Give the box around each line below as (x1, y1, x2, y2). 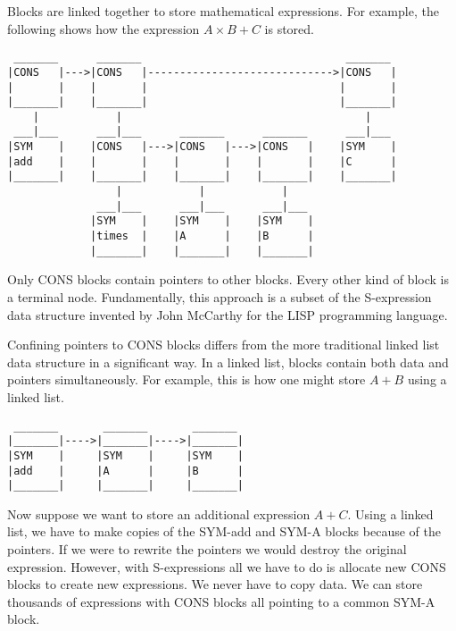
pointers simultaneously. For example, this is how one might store (7, 370, 366, 389)
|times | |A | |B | (90, 230, 314, 243)
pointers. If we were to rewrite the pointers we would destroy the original (7, 540, 407, 558)
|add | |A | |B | (7, 464, 244, 477)
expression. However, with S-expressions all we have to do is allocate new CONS (7, 557, 446, 576)
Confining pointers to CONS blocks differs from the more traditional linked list (7, 335, 440, 354)
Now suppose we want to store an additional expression (7, 504, 311, 523)
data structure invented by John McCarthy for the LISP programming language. (7, 305, 448, 324)
